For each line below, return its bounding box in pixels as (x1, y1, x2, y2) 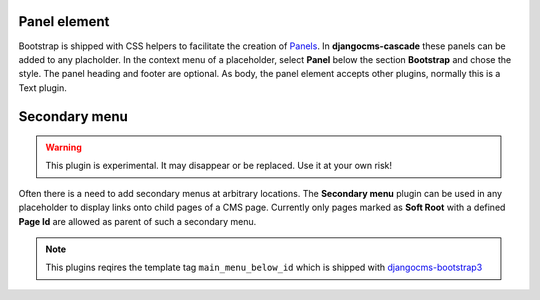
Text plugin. (18, 81, 67, 94)
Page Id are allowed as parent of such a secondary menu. (18, 215, 257, 227)
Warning (45, 141, 82, 154)
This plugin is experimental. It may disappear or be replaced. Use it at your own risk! (45, 160, 393, 172)
